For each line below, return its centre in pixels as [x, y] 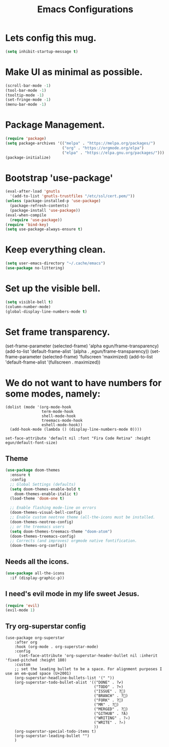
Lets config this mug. [51, 38]
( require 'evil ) [22, 605]
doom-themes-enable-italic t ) [46, 494]
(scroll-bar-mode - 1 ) [28, 86]
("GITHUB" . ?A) [111, 714]
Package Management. [55, 125]
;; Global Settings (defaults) [43, 484]
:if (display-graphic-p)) [37, 578]
